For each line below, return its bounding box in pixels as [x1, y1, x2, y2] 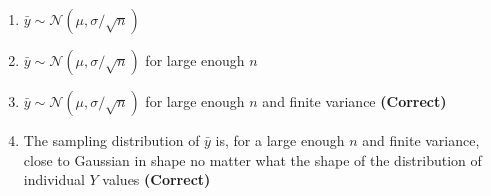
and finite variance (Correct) [262, 91, 447, 111]
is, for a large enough [215, 130, 345, 150]
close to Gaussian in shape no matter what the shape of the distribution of [23, 149, 482, 170]
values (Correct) [102, 169, 211, 190]
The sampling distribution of [23, 130, 200, 150]
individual [23, 169, 85, 190]
